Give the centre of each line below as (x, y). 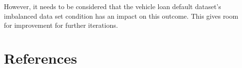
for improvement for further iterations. (61, 25)
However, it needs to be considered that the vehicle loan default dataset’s (113, 6)
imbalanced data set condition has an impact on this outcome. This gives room (121, 16)
